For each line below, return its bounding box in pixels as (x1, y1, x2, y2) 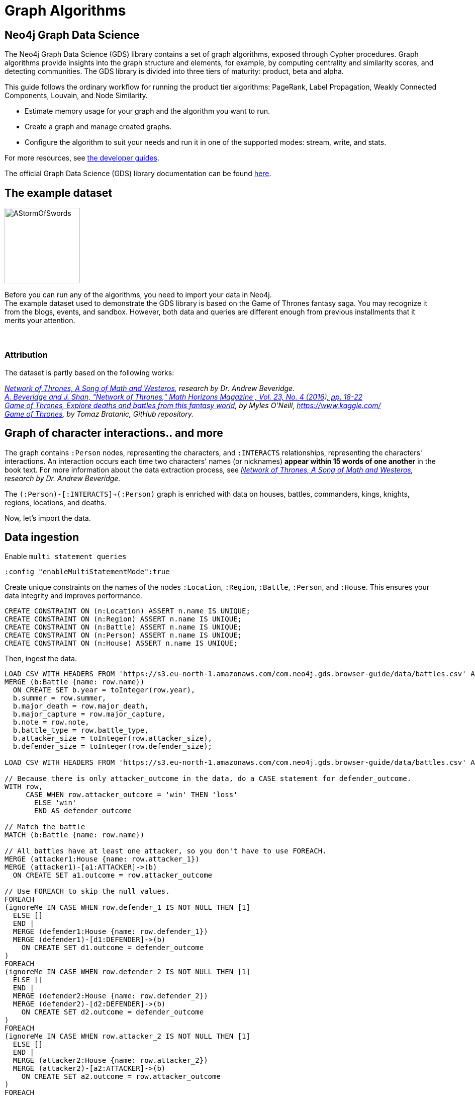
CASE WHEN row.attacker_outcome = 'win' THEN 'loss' (26, 791, 238, 799)
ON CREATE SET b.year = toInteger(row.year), (13, 686, 196, 694)
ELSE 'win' (34, 799, 77, 807)
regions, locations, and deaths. (5, 498, 107, 507)
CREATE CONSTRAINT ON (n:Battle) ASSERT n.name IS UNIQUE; (5, 623, 242, 632)
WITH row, (5, 782, 43, 791)
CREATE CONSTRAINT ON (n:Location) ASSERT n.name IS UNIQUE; (5, 607, 250, 615)
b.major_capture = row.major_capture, (13, 710, 166, 719)
